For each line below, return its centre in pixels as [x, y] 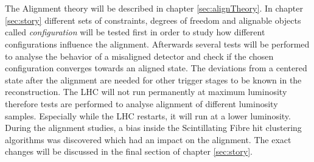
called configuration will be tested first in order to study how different [135, 32]
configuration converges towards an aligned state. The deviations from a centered [156, 68]
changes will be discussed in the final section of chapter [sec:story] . [129, 151]
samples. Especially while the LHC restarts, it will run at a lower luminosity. [148, 115]
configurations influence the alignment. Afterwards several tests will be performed [157, 44]
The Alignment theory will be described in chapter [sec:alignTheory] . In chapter [154, 8]
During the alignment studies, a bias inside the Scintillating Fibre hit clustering [153, 128]
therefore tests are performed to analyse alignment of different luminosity [141, 103]
